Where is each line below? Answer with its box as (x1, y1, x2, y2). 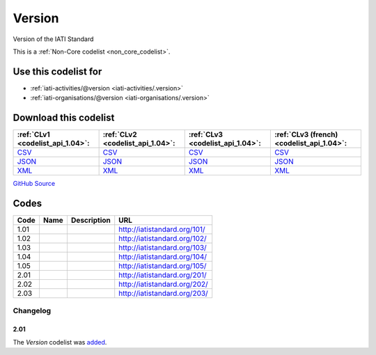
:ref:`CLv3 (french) (274, 129, 338, 139)
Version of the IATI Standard (13, 35, 94, 43)
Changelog (13, 306, 52, 316)
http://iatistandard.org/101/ (118, 225, 205, 235)
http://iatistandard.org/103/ (118, 243, 207, 253)
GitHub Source (13, 180, 56, 188)
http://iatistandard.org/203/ (118, 289, 208, 299)
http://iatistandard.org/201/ (118, 270, 207, 280)
